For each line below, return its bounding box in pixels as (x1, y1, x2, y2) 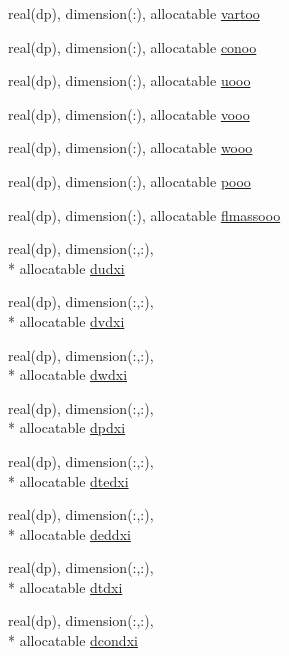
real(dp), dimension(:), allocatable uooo (8, 70, 251, 91)
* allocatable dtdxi (8, 576, 123, 597)
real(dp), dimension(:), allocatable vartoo (8, 3, 260, 23)
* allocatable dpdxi (8, 417, 126, 438)
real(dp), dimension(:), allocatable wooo (8, 137, 253, 158)
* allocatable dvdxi (8, 310, 125, 331)
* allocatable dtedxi (8, 470, 129, 491)
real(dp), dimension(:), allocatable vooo (8, 103, 250, 124)
